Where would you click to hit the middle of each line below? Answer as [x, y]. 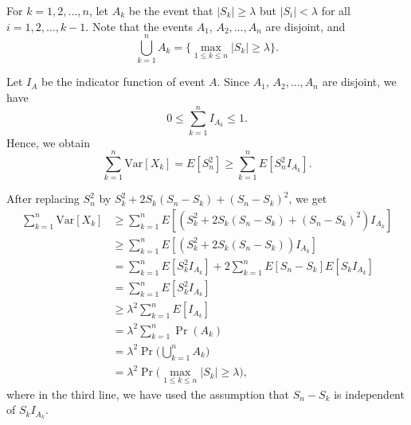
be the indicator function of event [123, 82]
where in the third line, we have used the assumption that [148, 394]
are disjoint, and [305, 26]
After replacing [43, 199]
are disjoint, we [359, 82]
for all [336, 10]
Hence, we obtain [48, 142]
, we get [308, 199]
